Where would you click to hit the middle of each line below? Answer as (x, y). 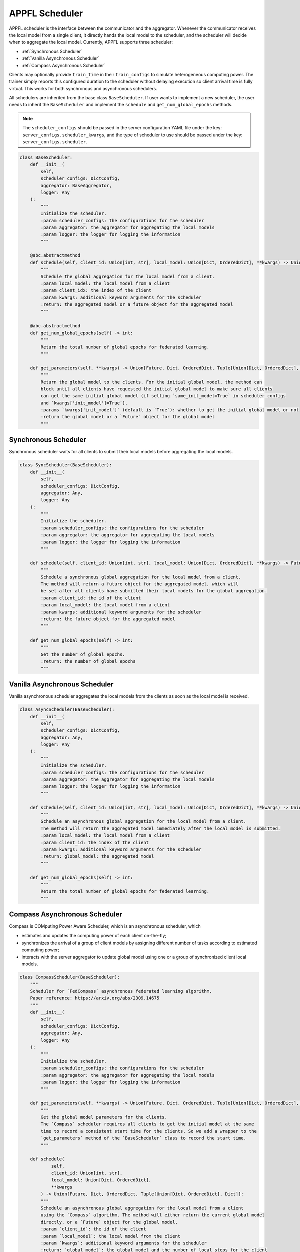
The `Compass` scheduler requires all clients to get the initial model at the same (147, 1124)
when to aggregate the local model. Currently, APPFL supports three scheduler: (91, 42)
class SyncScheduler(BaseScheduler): (66, 465)
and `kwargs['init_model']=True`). (84, 403)
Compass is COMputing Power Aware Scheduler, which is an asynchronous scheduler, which (105, 926)
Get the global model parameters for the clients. (104, 1117)
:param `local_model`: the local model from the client (111, 1236)
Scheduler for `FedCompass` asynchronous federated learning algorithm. (121, 991)
